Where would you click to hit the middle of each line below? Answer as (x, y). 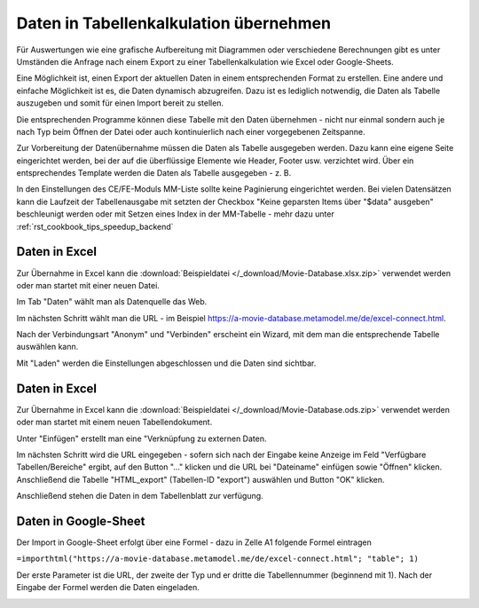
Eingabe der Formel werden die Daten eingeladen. (108, 588)
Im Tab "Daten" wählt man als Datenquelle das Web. (112, 302)
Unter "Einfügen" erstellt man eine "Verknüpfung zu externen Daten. (141, 438)
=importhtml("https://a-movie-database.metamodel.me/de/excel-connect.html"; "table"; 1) (217, 559)
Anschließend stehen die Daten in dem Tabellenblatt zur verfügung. (140, 496)
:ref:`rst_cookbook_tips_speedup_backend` (95, 226)
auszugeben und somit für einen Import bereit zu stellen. (120, 103)
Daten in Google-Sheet (81, 521)
